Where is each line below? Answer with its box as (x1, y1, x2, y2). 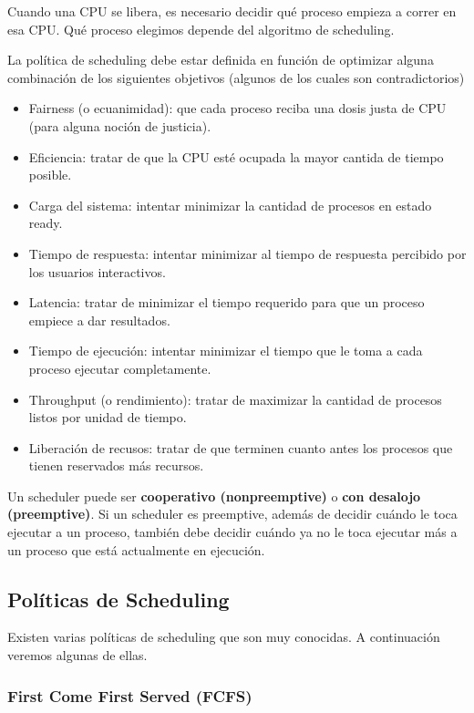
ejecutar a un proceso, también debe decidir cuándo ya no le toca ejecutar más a (7, 522, 458, 542)
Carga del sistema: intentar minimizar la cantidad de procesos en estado (28, 195, 432, 214)
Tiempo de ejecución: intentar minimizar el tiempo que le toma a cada (28, 341, 423, 360)
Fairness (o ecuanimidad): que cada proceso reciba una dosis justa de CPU (28, 98, 447, 118)
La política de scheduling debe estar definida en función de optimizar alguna (7, 50, 434, 69)
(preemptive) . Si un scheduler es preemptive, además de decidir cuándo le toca (7, 504, 458, 523)
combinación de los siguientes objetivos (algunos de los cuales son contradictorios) (7, 67, 465, 87)
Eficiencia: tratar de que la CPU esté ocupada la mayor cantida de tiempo (28, 147, 444, 166)
